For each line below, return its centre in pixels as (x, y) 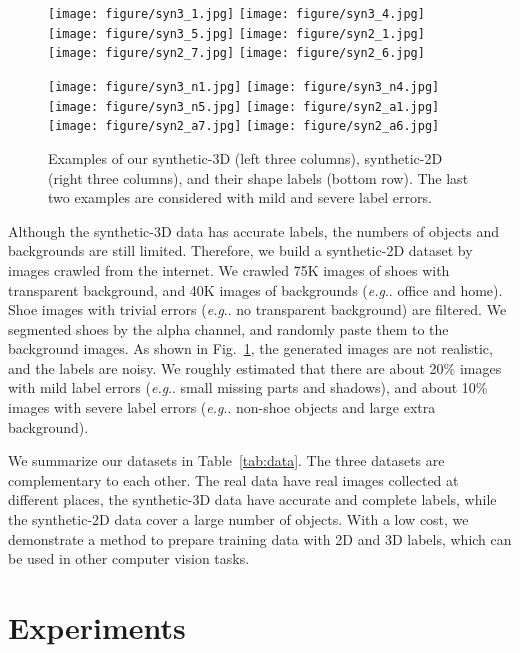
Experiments (97, 627)
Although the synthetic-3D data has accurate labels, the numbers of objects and (254, 230)
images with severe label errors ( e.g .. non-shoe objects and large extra (222, 407)
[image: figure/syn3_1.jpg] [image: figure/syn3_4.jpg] (236, 14)
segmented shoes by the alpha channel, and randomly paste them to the (228, 328)
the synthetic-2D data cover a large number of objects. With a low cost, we (238, 519)
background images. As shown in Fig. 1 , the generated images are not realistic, (250, 348)
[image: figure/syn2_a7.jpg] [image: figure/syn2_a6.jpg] (244, 126)
